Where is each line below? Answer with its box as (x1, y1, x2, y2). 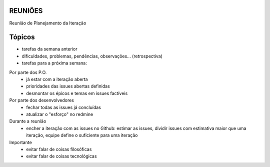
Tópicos (9, 33, 35, 41)
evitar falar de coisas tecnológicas (26, 153, 97, 159)
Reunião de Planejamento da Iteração (9, 20, 86, 26)
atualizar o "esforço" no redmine (26, 111, 93, 117)
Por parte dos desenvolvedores (9, 97, 74, 103)
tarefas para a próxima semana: (21, 60, 87, 66)
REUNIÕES (9, 6, 43, 15)
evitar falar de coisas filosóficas (26, 146, 92, 152)
